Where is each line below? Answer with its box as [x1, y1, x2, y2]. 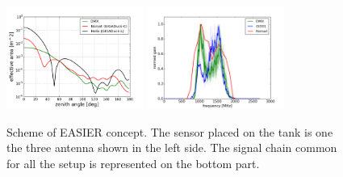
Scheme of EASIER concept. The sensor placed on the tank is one [6, 123, 333, 140]
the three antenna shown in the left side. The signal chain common [6, 139, 337, 156]
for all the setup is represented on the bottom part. [6, 154, 260, 171]
